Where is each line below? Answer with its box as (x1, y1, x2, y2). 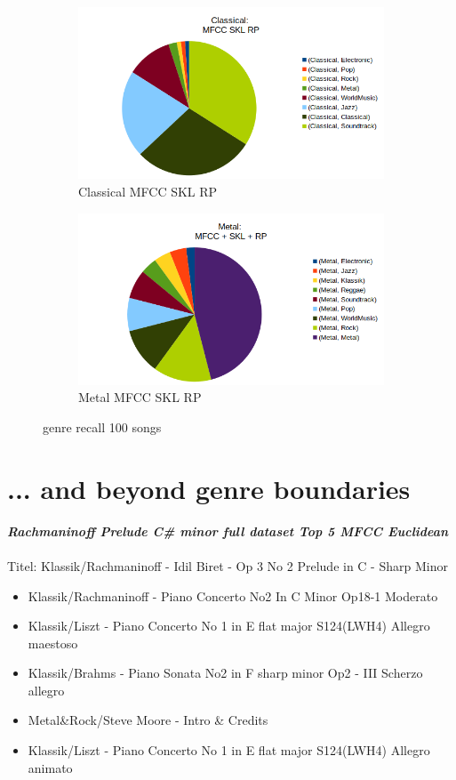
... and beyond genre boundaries (7, 470, 411, 506)
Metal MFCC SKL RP (78, 388, 202, 406)
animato (28, 758, 73, 776)
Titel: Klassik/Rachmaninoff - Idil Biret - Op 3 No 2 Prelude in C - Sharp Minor (7, 556, 448, 575)
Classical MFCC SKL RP (78, 181, 218, 200)
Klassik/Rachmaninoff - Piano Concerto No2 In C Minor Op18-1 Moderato (28, 586, 438, 605)
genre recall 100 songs (43, 418, 162, 436)
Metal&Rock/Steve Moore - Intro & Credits (28, 711, 268, 729)
